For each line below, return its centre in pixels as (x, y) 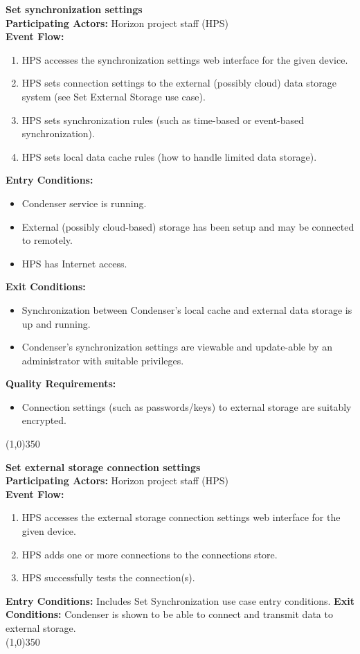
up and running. (56, 323)
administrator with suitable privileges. (103, 360)
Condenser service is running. (84, 203)
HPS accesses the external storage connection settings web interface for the (181, 517)
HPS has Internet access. (74, 263)
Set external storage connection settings (103, 467)
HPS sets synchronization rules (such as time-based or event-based (163, 120)
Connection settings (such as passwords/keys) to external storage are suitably (187, 406)
